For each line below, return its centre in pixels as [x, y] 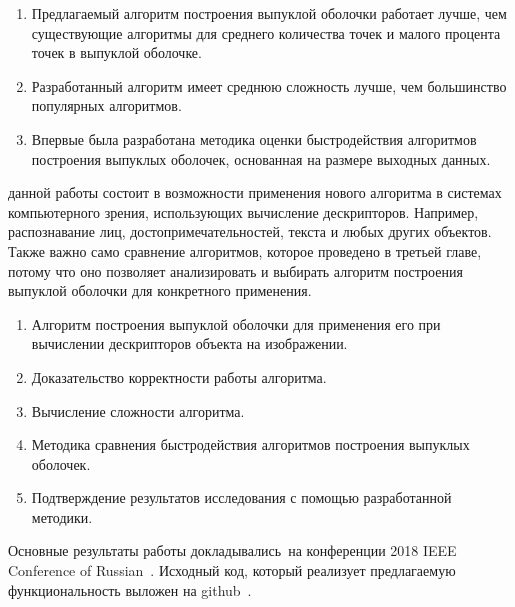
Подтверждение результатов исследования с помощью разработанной [241, 497]
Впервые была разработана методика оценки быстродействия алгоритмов [254, 138]
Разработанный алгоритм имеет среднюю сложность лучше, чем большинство [269, 85]
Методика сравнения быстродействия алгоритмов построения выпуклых [250, 444]
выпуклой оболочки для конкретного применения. [160, 290]
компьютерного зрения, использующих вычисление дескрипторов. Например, [243, 211]
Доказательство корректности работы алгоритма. [179, 376]
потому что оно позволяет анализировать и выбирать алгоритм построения [235, 270]
